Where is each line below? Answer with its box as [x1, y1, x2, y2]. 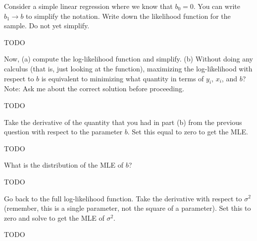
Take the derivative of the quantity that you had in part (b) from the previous [4, 117, 242, 127]
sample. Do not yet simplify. [4, 20, 90, 31]
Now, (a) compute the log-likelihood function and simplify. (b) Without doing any [4, 54, 253, 64]
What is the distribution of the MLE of [4, 160, 123, 170]
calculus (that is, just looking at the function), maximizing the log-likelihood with [4, 63, 253, 73]
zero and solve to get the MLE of [4, 212, 104, 223]
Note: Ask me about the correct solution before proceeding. [4, 83, 184, 94]
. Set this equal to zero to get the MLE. [127, 126, 248, 137]
